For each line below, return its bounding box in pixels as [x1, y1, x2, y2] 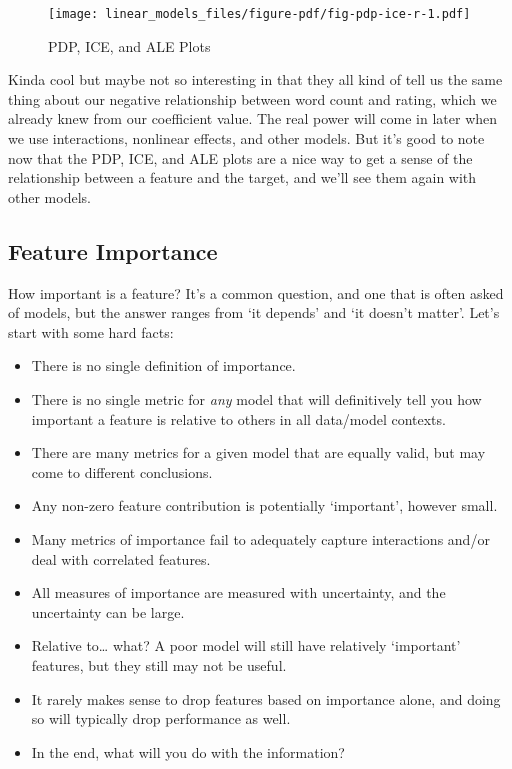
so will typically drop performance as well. [31, 708, 291, 729]
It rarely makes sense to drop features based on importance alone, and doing [31, 688, 501, 709]
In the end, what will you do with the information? [31, 741, 345, 762]
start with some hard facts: [8, 321, 174, 342]
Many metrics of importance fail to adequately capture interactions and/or [31, 528, 490, 549]
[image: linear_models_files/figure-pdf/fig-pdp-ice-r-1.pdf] [48, 7, 471, 21]
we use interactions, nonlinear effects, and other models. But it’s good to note [8, 128, 485, 149]
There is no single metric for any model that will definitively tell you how [31, 388, 482, 409]
